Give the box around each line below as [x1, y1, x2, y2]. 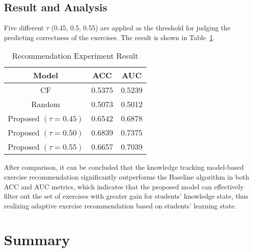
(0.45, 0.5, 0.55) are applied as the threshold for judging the [51, 23, 231, 33]
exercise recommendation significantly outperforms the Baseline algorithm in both [4, 171, 249, 182]
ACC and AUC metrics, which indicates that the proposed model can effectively [4, 181, 244, 191]
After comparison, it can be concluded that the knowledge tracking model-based [4, 162, 244, 172]
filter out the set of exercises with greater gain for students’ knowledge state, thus [4, 191, 249, 201]
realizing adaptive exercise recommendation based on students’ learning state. [4, 200, 236, 210]
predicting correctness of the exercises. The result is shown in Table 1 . [4, 32, 215, 42]
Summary [4, 229, 70, 249]
